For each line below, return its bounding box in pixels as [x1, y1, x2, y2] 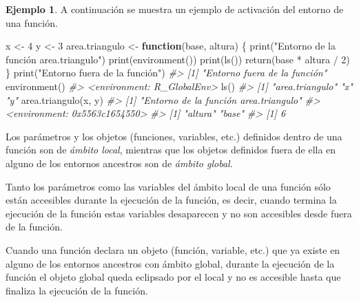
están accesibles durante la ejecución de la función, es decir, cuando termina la [6, 193, 337, 207]
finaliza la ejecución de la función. [6, 283, 148, 297]
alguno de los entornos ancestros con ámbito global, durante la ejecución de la [6, 256, 335, 270]
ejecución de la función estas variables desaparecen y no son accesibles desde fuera [6, 206, 352, 220]
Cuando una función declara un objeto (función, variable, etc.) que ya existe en [6, 242, 340, 257]
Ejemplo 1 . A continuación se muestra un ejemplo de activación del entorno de [6, 2, 344, 16]
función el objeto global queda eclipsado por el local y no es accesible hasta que [6, 270, 341, 284]
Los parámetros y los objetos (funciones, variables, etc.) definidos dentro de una [6, 129, 342, 143]
